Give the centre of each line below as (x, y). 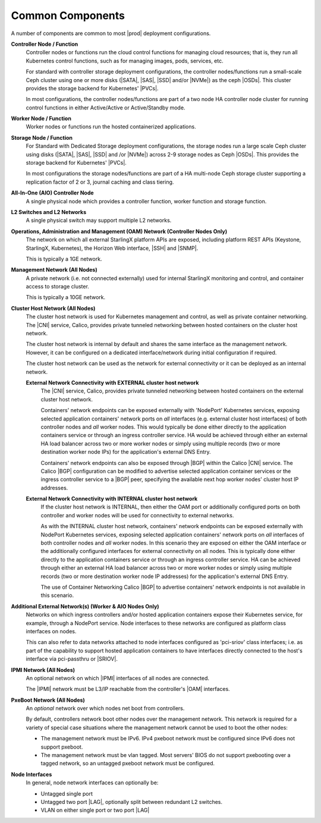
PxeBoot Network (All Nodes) (48, 700)
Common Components (68, 15)
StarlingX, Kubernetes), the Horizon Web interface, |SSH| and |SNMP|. (112, 248)
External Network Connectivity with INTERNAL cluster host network (112, 499)
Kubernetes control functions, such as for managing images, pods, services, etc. (125, 61)
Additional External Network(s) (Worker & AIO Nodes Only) (85, 606)
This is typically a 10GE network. (66, 297)
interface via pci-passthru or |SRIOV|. (72, 659)
